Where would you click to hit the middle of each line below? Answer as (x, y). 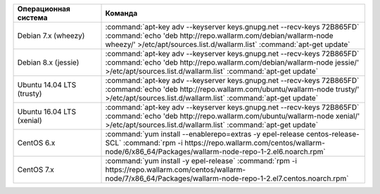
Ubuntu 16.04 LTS (47, 111)
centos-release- (333, 134)
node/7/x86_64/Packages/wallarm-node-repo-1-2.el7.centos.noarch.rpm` (227, 178)
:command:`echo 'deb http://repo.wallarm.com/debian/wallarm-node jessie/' (232, 62)
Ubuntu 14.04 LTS (47, 85)
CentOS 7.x (36, 170)
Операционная (44, 9)
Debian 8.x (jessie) (48, 62)
